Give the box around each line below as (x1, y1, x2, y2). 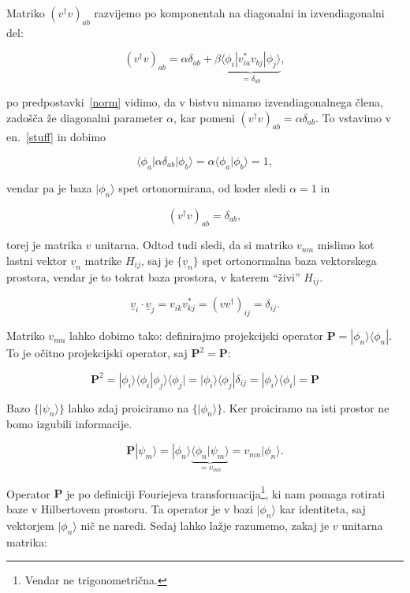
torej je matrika (6, 237, 83, 253)
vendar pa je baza (6, 179, 92, 196)
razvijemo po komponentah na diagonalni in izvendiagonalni (94, 5, 385, 21)
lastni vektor (6, 252, 67, 268)
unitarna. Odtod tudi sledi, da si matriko (95, 237, 293, 253)
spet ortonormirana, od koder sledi (118, 179, 286, 196)
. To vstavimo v (315, 109, 392, 125)
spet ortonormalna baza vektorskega (202, 252, 377, 268)
